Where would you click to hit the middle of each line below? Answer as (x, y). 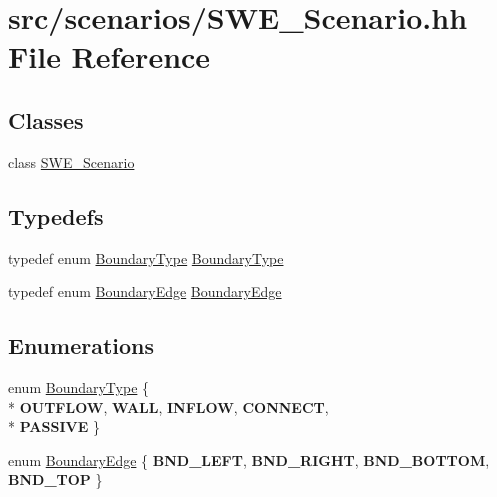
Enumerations (81, 345)
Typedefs (56, 215)
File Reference (109, 56)
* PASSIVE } (54, 426)
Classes (46, 119)
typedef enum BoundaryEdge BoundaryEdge (145, 291)
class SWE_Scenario (71, 161)
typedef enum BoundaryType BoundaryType (146, 257)
